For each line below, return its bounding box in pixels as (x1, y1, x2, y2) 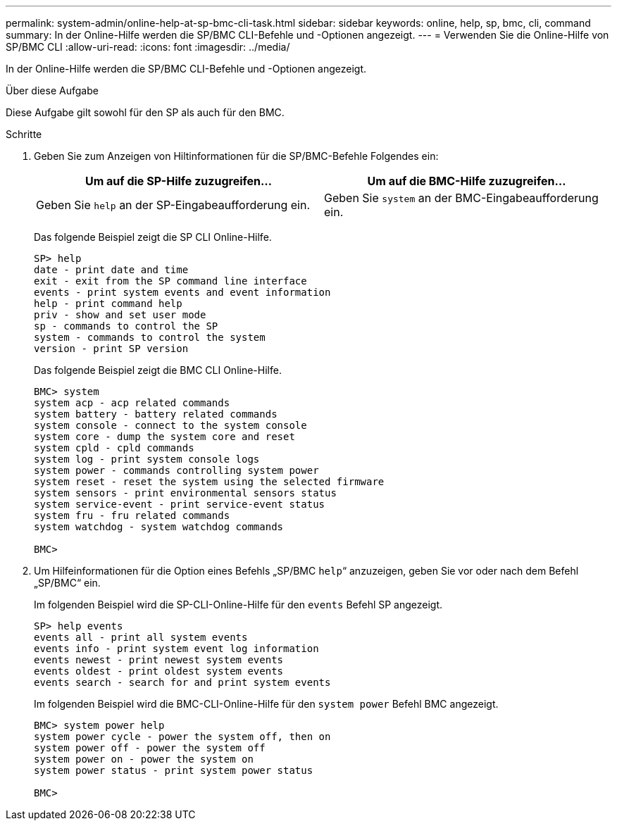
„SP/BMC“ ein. (34, 577, 101, 589)
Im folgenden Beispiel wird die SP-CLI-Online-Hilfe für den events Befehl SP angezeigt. (34, 599, 443, 611)
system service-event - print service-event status (34, 499, 325, 510)
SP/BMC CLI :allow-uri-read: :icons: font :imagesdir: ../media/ (6, 41, 290, 53)
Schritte (6, 128, 42, 140)
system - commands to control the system (34, 332, 266, 343)
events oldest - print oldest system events (34, 665, 284, 677)
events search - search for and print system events (34, 677, 331, 688)
